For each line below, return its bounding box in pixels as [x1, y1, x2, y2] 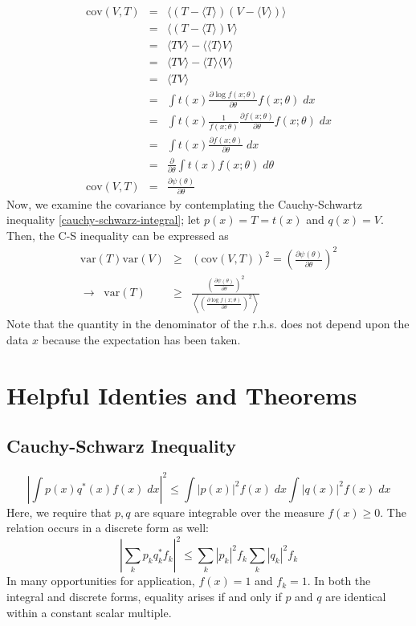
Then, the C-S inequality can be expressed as [6, 227, 229, 244]
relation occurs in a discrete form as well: [6, 519, 209, 536]
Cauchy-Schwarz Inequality [6, 433, 237, 458]
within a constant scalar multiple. [6, 604, 172, 620]
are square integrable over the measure [134, 503, 324, 520]
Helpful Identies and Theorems [6, 378, 357, 411]
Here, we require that [6, 503, 112, 520]
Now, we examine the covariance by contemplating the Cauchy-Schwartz [6, 195, 362, 212]
